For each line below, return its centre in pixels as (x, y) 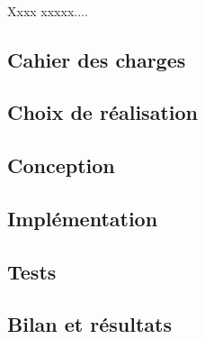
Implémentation (83, 218)
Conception (61, 165)
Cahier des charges (97, 59)
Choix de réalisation (102, 112)
